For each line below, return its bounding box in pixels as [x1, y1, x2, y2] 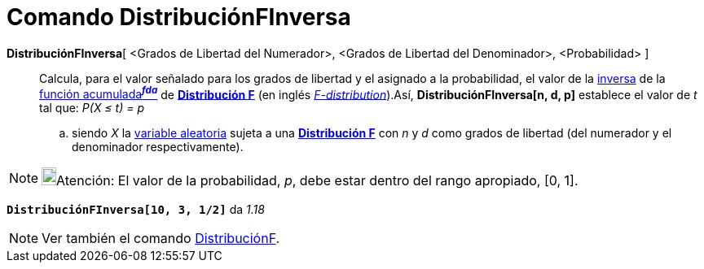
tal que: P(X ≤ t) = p [39, 101, 144, 115]
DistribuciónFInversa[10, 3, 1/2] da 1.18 [7, 202, 265, 217]
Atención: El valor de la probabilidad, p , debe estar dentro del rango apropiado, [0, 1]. [56, 172, 579, 189]
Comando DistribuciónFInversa [7, 3, 351, 31]
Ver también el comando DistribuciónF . [42, 230, 280, 247]
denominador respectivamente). [72, 140, 244, 154]
